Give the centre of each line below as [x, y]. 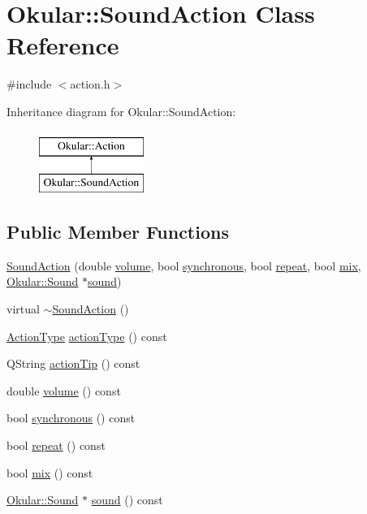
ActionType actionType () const [87, 336]
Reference [63, 45]
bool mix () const [50, 472]
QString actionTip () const [73, 363]
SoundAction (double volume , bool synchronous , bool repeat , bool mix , [184, 265]
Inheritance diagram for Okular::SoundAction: [121, 111]
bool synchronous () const [71, 418]
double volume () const [64, 390]
